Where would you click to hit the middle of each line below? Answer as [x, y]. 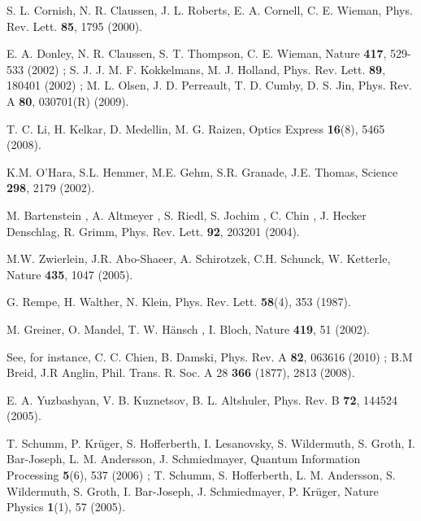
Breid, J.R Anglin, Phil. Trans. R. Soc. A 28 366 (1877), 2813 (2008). [181, 372]
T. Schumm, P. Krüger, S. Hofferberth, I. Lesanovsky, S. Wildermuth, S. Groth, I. [211, 442]
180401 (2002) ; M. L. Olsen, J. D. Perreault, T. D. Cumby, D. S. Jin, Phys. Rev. [210, 85]
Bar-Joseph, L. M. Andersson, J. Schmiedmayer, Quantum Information [184, 459]
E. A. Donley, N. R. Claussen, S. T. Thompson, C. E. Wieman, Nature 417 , [197, 53]
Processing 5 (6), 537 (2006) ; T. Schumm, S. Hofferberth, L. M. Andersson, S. [201, 475]
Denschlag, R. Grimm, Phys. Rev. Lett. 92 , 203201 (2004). [153, 231]
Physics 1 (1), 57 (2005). [66, 507]
